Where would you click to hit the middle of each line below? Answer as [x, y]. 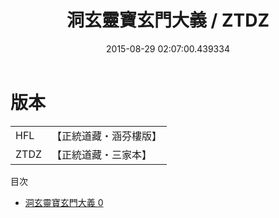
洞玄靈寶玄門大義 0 [64, 202]
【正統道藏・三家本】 [102, 154]
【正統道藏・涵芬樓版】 [107, 136]
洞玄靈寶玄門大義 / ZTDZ [168, 20]
